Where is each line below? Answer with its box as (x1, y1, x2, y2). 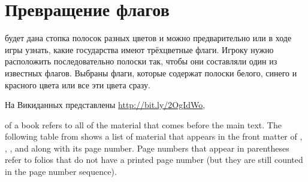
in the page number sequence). (5, 165, 117, 178)
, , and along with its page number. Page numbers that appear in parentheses (5, 141, 289, 154)
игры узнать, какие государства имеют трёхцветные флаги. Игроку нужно (5, 43, 274, 55)
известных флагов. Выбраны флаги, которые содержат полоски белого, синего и (5, 66, 297, 79)
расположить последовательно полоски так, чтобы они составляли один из (5, 55, 277, 67)
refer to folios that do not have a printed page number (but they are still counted (5, 153, 303, 166)
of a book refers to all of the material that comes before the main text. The (5, 118, 282, 131)
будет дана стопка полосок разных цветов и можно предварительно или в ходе (5, 32, 292, 44)
